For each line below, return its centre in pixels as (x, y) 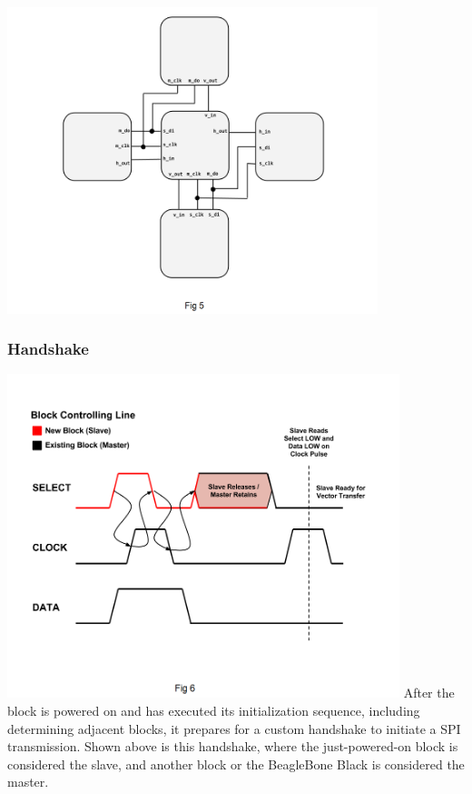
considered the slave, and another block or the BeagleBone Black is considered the (236, 764)
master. (28, 782)
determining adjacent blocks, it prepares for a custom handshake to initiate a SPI (234, 728)
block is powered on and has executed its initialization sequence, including (214, 710)
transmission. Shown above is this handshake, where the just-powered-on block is (233, 746)
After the (429, 693)
